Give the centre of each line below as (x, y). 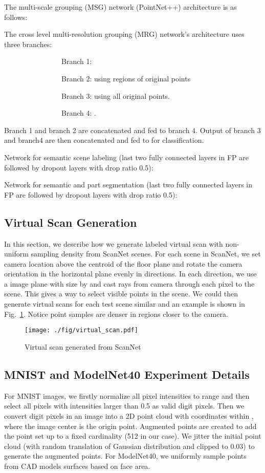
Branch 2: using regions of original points (126, 78)
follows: (16, 17)
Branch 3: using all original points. (116, 95)
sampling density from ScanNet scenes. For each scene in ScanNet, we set (146, 254)
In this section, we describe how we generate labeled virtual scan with (114, 243)
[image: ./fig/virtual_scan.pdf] (81, 330)
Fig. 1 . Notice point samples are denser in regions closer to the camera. (116, 314)
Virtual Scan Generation (71, 222)
